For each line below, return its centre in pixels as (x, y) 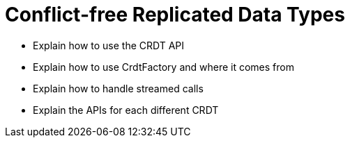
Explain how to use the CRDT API (109, 45)
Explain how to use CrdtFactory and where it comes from (163, 67)
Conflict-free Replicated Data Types (175, 15)
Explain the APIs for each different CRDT (126, 110)
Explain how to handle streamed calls (118, 88)
